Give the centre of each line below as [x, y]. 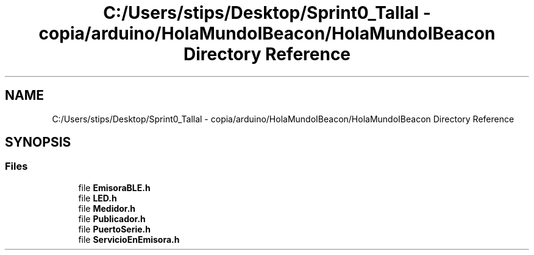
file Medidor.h [107, 208]
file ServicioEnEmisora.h [129, 239]
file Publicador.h [112, 218]
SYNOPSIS [38, 142]
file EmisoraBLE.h [114, 187]
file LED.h [98, 198]
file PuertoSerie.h [114, 229]
